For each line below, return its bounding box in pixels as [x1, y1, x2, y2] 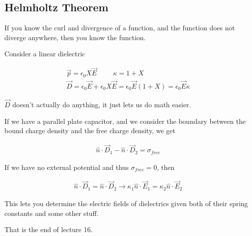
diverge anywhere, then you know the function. [4, 32, 146, 42]
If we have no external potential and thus [4, 162, 129, 172]
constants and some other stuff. [4, 208, 99, 218]
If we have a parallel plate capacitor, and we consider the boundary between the [4, 116, 246, 126]
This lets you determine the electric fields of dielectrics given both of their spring [4, 198, 248, 208]
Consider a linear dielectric [4, 48, 85, 59]
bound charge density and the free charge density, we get [4, 125, 175, 136]
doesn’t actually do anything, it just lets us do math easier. [12, 99, 191, 110]
